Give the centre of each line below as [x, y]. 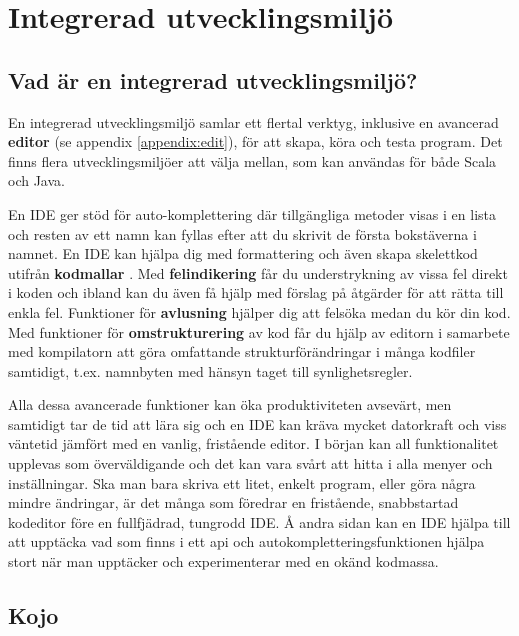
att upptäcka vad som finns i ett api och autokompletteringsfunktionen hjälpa [246, 541]
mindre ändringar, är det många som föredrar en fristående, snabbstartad [233, 502]
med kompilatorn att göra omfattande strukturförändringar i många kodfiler [242, 351]
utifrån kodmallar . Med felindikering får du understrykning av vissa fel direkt [258, 272]
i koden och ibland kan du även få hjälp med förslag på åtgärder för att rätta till [256, 292]
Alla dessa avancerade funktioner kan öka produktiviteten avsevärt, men [230, 404]
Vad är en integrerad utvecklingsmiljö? [213, 79]
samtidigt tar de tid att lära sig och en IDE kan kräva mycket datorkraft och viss [257, 423]
